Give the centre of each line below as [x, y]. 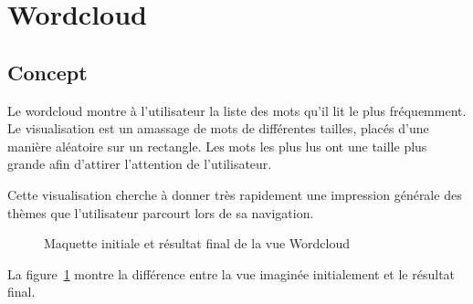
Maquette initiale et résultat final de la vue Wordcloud [197, 243]
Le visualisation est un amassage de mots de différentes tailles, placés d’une [218, 128]
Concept [47, 72]
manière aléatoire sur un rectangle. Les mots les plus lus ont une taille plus [217, 146]
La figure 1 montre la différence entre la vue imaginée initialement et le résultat [231, 273]
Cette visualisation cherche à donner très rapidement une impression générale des [235, 194]
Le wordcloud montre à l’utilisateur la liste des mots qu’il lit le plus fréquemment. [237, 110]
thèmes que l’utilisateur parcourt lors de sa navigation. [161, 212]
